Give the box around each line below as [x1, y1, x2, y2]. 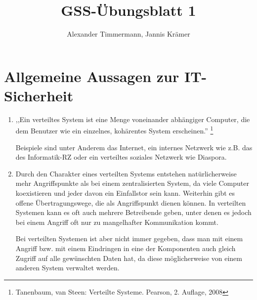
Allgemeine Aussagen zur [4, 66, 179, 86]
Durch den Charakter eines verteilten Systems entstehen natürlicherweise [15, 168, 237, 178]
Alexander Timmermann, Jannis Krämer [67, 29, 190, 39]
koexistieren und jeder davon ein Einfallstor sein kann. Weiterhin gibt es [15, 188, 235, 198]
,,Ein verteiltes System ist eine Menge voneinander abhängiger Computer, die [15, 114, 250, 124]
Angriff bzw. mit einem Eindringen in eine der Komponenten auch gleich [15, 243, 236, 254]
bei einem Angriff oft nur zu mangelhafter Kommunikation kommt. [15, 216, 218, 227]
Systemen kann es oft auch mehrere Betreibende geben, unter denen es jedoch [15, 207, 252, 217]
